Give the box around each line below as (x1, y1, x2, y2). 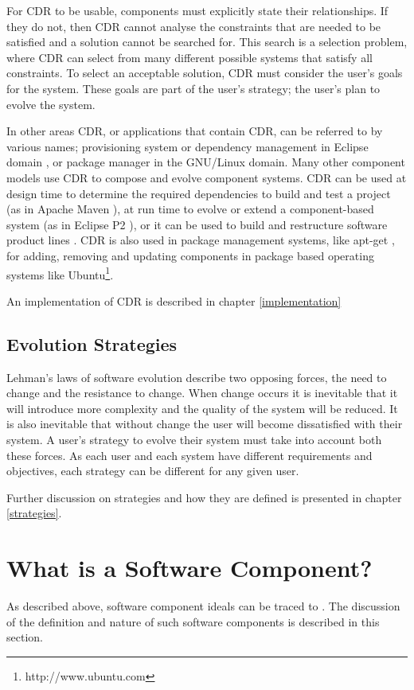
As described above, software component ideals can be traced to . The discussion (6, 598, 400, 614)
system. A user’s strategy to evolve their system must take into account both (6, 431, 382, 447)
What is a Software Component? (6, 552, 373, 584)
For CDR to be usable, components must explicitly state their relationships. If (6, 2, 389, 18)
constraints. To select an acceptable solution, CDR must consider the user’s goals (6, 64, 403, 81)
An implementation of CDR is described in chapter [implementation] (6, 292, 342, 309)
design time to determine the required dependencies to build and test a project (6, 185, 391, 201)
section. (6, 629, 43, 645)
